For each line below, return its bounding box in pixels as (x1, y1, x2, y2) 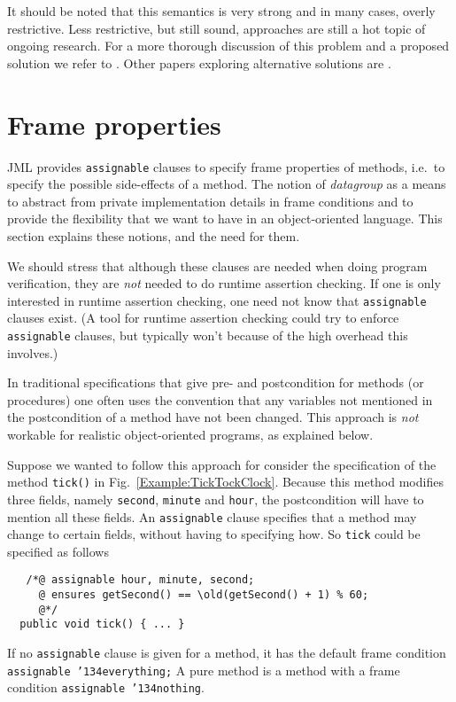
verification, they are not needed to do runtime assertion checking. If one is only (7, 274, 441, 292)
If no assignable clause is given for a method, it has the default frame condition (7, 643, 446, 662)
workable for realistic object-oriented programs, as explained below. (7, 425, 374, 443)
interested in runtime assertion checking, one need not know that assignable (7, 291, 427, 309)
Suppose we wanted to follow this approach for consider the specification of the (7, 455, 437, 473)
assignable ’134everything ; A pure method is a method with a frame (7, 660, 400, 679)
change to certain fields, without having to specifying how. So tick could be (7, 525, 421, 543)
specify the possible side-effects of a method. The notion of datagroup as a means (7, 175, 446, 193)
